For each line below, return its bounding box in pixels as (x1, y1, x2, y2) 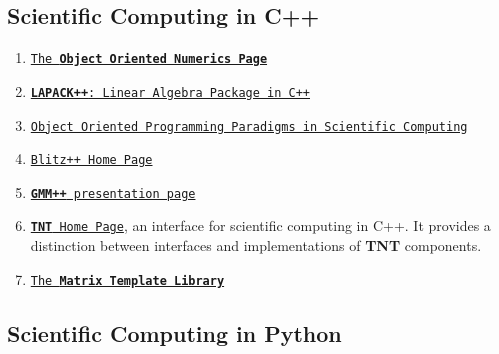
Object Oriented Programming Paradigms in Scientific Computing (30, 119, 468, 134)
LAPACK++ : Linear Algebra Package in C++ (30, 85, 310, 100)
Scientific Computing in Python (7, 317, 342, 348)
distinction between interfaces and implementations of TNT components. (30, 235, 482, 256)
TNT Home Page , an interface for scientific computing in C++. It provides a (30, 215, 491, 236)
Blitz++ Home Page (30, 153, 153, 168)
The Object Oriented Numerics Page (30, 52, 268, 67)
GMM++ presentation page (30, 186, 196, 201)
